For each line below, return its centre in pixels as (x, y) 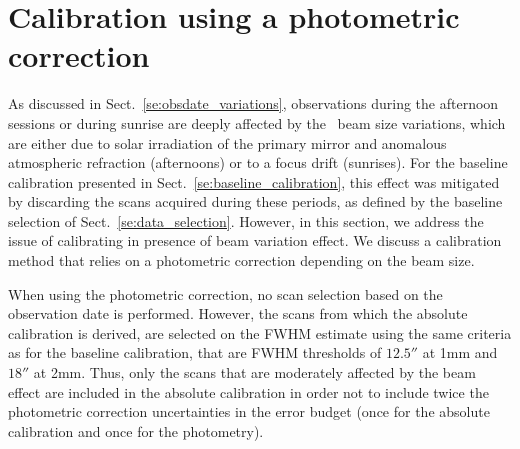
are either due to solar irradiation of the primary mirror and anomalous (227, 142)
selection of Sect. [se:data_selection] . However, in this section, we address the (246, 220)
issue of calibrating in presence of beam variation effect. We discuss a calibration (255, 240)
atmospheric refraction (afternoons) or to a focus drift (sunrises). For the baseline (258, 162)
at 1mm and (460, 352)
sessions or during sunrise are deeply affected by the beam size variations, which (257, 122)
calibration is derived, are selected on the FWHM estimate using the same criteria (260, 332)
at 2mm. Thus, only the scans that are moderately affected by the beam (254, 372)
